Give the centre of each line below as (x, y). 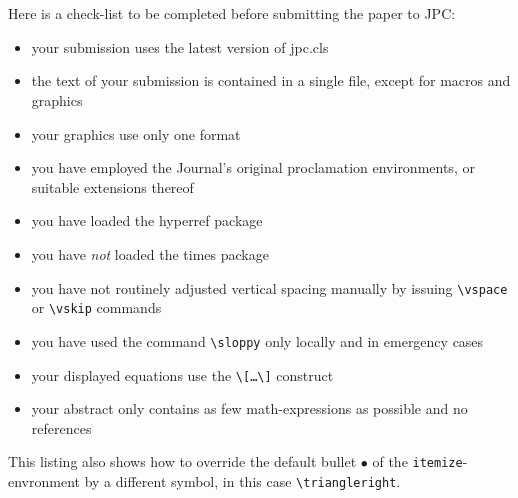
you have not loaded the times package (150, 253)
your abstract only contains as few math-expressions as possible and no (249, 408)
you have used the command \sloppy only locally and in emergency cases (257, 340)
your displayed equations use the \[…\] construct (182, 374)
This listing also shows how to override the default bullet (182, 461)
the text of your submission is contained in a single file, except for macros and (271, 80)
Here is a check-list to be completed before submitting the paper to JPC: (232, 13)
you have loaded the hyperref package (147, 220)
